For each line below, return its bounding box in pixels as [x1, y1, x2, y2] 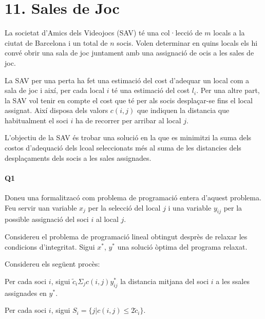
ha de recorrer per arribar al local [75, 115, 181, 125]
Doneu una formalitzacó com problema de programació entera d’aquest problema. [5, 192, 261, 203]
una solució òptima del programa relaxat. [117, 241, 248, 252]
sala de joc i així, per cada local [5, 85, 105, 96]
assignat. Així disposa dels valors [5, 105, 108, 116]
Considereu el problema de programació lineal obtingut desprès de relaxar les [5, 231, 248, 242]
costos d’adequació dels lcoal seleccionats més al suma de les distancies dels [5, 142, 241, 153]
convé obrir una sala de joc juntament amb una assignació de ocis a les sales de [5, 47, 254, 58]
